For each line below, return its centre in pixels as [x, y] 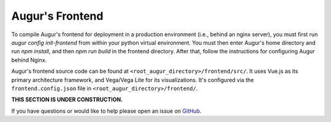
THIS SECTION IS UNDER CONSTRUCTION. [67, 100]
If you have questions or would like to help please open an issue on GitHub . [106, 111]
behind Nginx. [29, 60]
